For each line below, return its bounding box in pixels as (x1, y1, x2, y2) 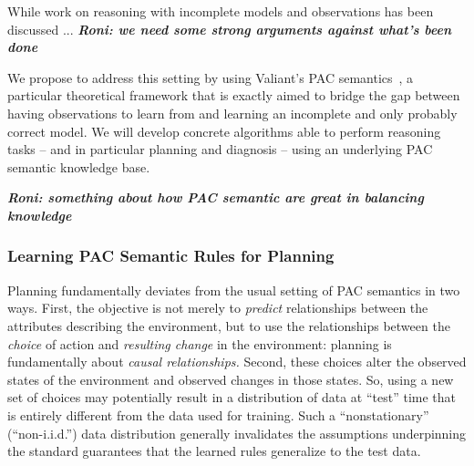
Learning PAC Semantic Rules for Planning (7, 244, 335, 267)
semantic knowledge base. (7, 157, 150, 176)
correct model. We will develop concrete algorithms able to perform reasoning (7, 121, 441, 140)
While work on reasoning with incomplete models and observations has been (7, 2, 434, 20)
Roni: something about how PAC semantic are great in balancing (7, 188, 424, 207)
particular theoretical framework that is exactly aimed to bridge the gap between (7, 86, 460, 105)
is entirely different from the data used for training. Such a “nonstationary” (7, 405, 429, 424)
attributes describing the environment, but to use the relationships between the (7, 316, 450, 335)
